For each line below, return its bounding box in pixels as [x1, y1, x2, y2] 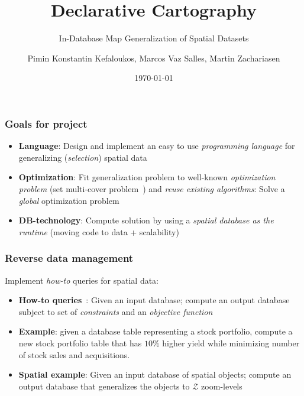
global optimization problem [18, 194, 119, 206]
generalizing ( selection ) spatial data [18, 151, 147, 163]
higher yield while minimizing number [162, 336, 300, 349]
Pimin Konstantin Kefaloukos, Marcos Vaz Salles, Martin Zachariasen [27, 51, 280, 64]
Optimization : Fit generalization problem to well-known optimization [18, 171, 276, 183]
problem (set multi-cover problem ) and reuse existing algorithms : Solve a [18, 182, 285, 194]
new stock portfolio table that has [18, 336, 142, 349]
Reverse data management [5, 251, 134, 265]
